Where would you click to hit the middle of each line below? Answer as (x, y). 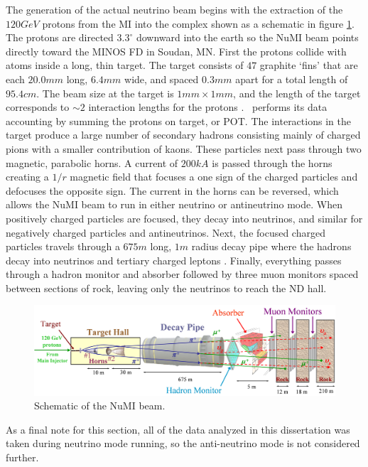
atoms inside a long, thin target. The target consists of (125, 65)
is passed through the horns (272, 162)
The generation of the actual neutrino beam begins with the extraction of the (174, 9)
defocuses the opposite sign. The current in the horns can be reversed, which (172, 190)
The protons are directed (60, 37)
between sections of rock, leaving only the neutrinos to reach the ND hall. (166, 288)
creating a (27, 177)
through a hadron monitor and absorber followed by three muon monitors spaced (182, 274)
